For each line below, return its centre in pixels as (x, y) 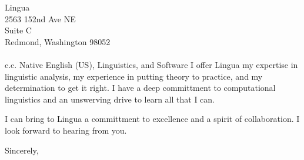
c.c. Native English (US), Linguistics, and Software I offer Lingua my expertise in (151, 64)
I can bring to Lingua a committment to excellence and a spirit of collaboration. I (152, 119)
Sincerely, (22, 150)
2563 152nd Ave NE (40, 18)
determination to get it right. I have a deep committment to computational (140, 88)
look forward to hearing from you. (66, 130)
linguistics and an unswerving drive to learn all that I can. (110, 99)
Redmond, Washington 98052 (58, 41)
